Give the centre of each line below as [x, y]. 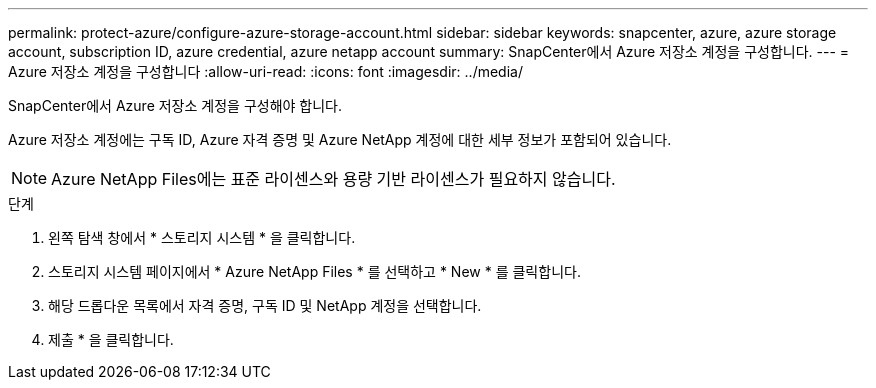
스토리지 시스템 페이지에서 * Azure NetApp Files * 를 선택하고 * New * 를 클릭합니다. [314, 271]
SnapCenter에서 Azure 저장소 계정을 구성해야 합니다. [175, 105]
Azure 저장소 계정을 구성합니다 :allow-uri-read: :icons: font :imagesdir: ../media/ [265, 71]
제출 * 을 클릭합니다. [111, 339]
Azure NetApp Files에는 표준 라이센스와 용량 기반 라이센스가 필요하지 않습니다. [333, 179]
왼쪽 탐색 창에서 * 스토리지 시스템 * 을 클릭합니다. [202, 237]
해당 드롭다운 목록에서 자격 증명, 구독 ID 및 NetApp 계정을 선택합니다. [265, 305]
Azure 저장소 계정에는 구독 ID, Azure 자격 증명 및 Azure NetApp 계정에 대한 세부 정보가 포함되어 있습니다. [340, 139]
